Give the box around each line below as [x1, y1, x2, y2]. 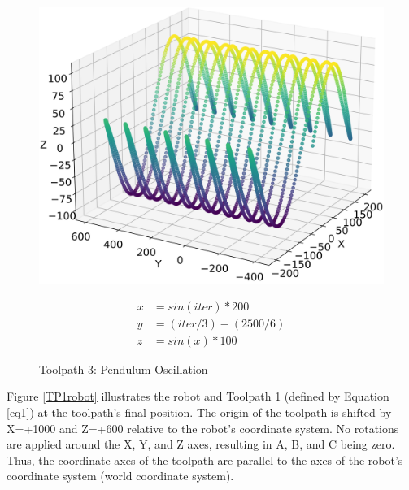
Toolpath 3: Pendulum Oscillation [39, 360, 208, 377]
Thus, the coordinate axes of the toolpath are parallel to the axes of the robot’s [7, 451, 403, 468]
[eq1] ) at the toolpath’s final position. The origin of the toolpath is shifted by [7, 404, 392, 421]
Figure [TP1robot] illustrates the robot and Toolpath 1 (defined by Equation [7, 388, 389, 405]
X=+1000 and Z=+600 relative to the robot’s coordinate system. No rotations [7, 419, 399, 436]
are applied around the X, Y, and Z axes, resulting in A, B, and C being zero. [7, 436, 395, 453]
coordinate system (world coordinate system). [7, 467, 234, 484]
